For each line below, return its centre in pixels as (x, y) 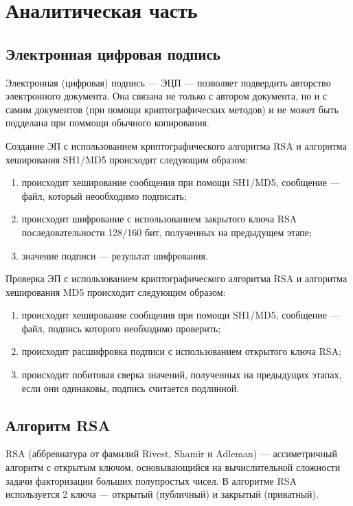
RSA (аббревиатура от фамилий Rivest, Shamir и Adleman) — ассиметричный (171, 453)
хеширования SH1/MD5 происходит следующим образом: (127, 159)
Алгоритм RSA (58, 425)
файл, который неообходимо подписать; (104, 195)
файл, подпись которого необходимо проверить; (121, 328)
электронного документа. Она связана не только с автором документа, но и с (167, 96)
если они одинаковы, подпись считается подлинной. (130, 388)
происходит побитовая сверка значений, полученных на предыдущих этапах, (182, 375)
